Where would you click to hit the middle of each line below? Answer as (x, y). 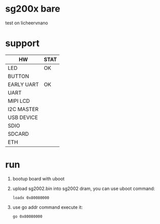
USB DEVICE (23, 117)
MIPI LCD (19, 101)
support (22, 43)
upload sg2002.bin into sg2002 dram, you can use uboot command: (84, 189)
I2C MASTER (23, 109)
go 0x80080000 (27, 216)
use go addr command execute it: (48, 207)
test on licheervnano (27, 23)
